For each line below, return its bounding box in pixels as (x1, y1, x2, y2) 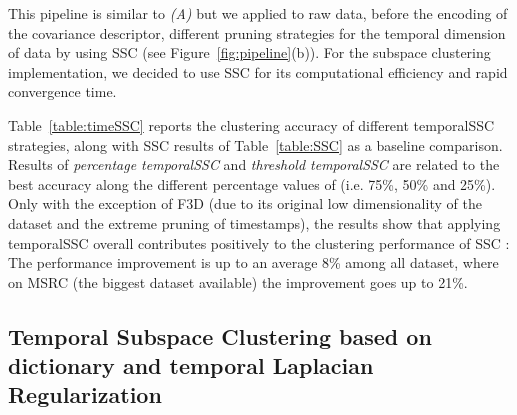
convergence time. (8, 81, 117, 102)
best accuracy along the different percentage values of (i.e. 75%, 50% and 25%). (8, 173, 496, 194)
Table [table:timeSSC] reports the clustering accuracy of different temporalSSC (8, 114, 495, 135)
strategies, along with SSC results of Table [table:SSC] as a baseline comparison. (8, 134, 503, 155)
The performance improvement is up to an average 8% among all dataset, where (8, 252, 499, 273)
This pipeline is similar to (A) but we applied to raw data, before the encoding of (8, 3, 508, 23)
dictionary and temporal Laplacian (8, 350, 374, 381)
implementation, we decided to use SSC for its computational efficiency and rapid (8, 61, 508, 82)
